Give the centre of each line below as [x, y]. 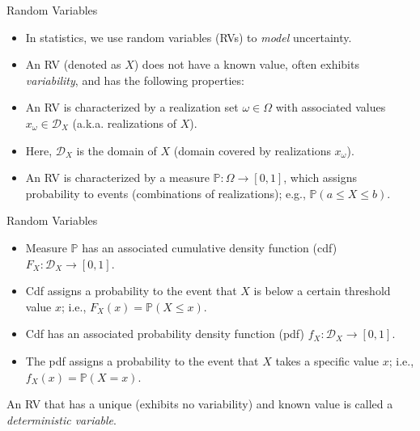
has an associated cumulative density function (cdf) [210, 247]
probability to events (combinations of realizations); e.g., [165, 193]
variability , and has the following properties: [135, 80]
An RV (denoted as [73, 64]
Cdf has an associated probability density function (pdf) [165, 334]
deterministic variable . [62, 419]
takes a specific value [327, 360]
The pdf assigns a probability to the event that [142, 360]
